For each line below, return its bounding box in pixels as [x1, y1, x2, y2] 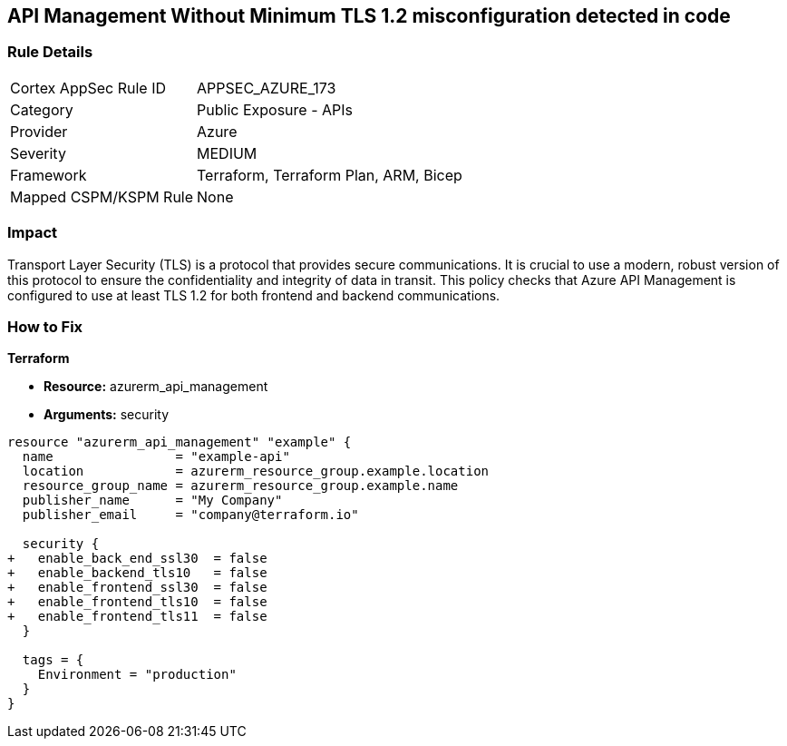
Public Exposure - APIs [197, 100, 353, 119]
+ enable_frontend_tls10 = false [7, 594, 267, 610]
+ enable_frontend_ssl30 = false [7, 580, 267, 595]
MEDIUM [197, 143, 257, 162]
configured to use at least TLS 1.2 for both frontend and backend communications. [7, 287, 500, 303]
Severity [10, 143, 66, 162]
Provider [10, 122, 68, 141]
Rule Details [7, 43, 93, 62]
